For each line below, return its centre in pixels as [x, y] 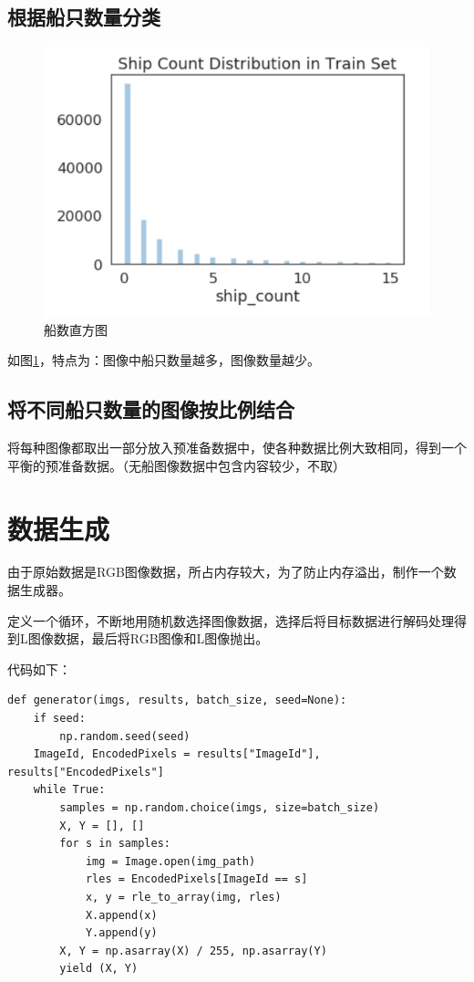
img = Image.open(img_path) [170, 861]
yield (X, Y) [99, 969]
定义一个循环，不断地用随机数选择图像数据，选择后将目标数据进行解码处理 [231, 620]
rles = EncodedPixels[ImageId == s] [196, 879]
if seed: [59, 719]
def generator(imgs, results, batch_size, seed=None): [177, 700]
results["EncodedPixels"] [86, 772]
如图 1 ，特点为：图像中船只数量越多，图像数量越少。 [164, 360]
